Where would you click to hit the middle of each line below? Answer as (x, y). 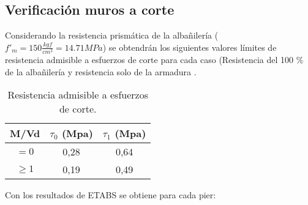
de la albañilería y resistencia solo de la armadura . (101, 71)
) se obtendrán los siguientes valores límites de (190, 47)
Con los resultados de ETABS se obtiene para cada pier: (111, 195)
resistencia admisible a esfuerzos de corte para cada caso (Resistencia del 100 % (154, 59)
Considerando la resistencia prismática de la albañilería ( (112, 35)
